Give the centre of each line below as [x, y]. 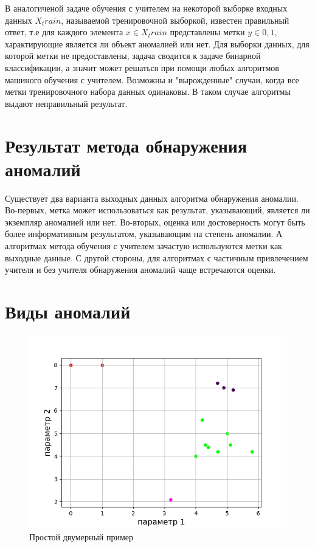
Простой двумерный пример [81, 536]
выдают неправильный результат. [66, 103]
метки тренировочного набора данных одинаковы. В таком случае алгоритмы [148, 91]
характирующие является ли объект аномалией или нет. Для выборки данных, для [157, 43]
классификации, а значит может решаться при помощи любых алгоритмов [142, 67]
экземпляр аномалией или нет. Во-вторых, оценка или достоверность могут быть [155, 222]
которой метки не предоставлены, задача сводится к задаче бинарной [133, 56]
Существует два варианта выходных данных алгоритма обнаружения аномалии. [152, 198]
